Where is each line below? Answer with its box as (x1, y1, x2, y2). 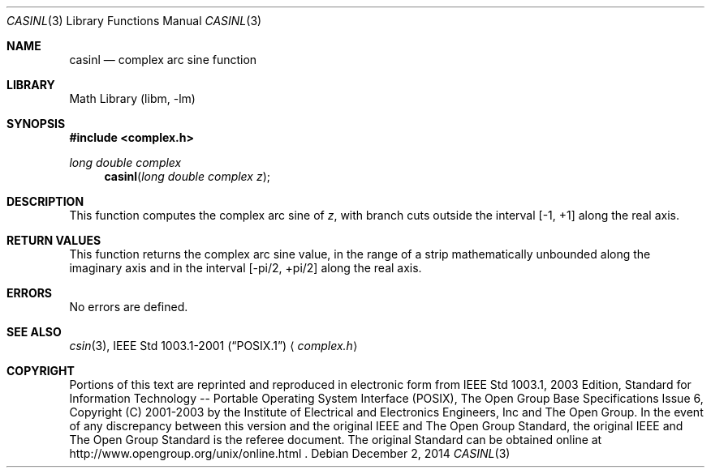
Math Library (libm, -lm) (69, 92, 196, 105)
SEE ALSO (6, 325, 62, 339)
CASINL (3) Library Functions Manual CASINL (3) (6, 14, 262, 28)
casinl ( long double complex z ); (104, 169, 271, 183)
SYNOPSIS (6, 117, 66, 130)
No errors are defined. (69, 300, 188, 314)
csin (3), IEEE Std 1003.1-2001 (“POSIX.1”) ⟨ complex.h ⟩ (69, 339, 358, 352)
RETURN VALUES (6, 233, 101, 247)
